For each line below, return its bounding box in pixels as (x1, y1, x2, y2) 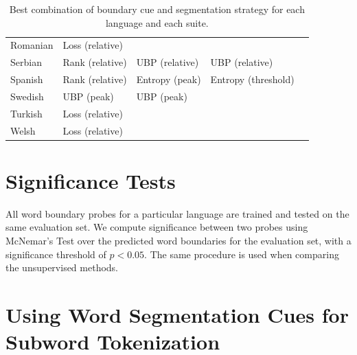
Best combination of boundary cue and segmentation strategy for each (9, 2, 305, 16)
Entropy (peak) (136, 72, 201, 87)
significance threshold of (5, 247, 106, 261)
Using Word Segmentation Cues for (5, 301, 349, 329)
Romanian (10, 38, 54, 52)
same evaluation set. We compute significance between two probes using (5, 220, 308, 234)
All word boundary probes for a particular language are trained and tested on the (5, 206, 349, 220)
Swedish (10, 89, 44, 103)
